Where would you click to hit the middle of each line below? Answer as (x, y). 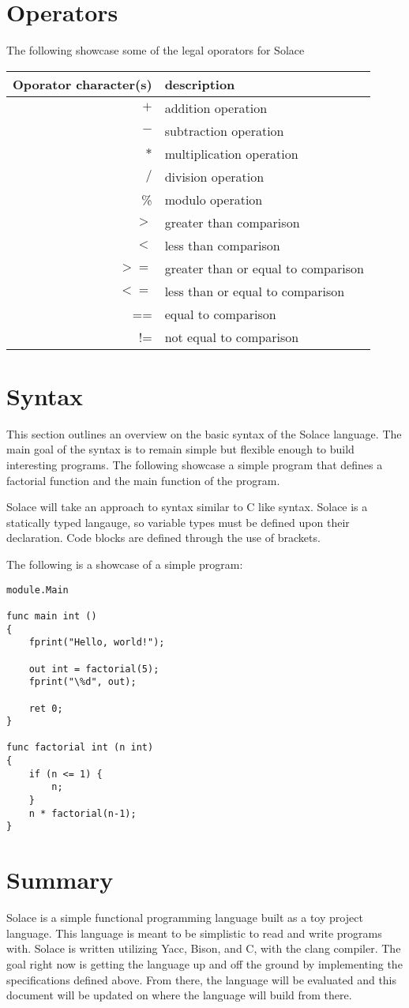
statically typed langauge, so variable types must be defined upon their (178, 522)
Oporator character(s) (83, 84)
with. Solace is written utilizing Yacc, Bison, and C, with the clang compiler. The (204, 948)
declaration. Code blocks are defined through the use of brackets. (163, 538)
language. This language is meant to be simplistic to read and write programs (194, 933)
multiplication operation (231, 153)
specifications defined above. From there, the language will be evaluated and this (202, 979)
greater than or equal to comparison (264, 268)
